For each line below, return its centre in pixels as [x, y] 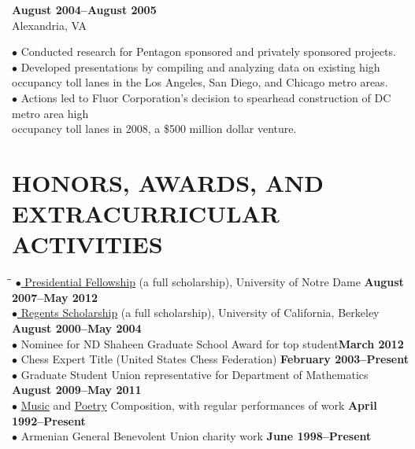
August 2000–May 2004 [77, 328]
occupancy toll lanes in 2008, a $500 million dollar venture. [154, 129]
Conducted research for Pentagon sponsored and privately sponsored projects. [208, 52]
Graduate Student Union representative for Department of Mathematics [195, 374]
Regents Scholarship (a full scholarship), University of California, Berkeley [200, 313]
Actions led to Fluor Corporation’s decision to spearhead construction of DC [206, 97]
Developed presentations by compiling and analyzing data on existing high [200, 66]
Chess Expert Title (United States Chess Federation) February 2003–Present [215, 359]
